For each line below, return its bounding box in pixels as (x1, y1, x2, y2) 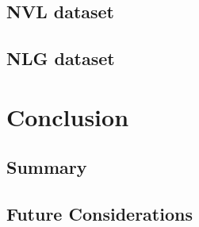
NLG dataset (6, 46, 115, 71)
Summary (6, 155, 87, 179)
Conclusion (6, 100, 129, 133)
